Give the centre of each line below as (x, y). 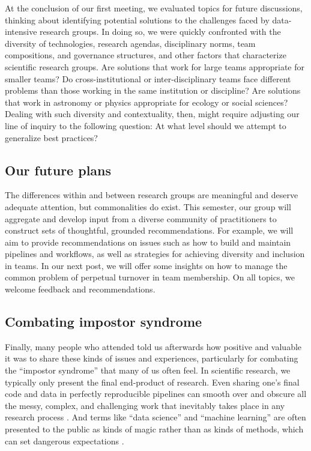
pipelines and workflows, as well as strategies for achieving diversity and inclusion (155, 254)
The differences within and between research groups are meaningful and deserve (152, 195)
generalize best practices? (51, 137)
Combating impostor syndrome (104, 322)
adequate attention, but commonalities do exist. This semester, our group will (148, 206)
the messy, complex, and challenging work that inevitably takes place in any (145, 405)
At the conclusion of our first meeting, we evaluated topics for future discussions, (154, 8)
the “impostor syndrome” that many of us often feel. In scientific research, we (148, 370)
